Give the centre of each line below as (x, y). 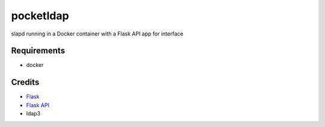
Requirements (38, 51)
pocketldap (40, 16)
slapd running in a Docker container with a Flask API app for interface (97, 34)
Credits (25, 82)
